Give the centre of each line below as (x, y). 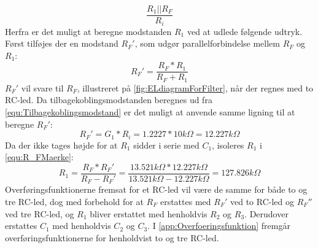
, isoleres (228, 145)
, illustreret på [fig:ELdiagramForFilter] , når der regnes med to (195, 87)
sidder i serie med (166, 145)
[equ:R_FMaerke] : (39, 157)
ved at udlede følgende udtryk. (245, 31)
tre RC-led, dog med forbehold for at (74, 201)
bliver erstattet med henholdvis (149, 213)
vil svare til (42, 87)
